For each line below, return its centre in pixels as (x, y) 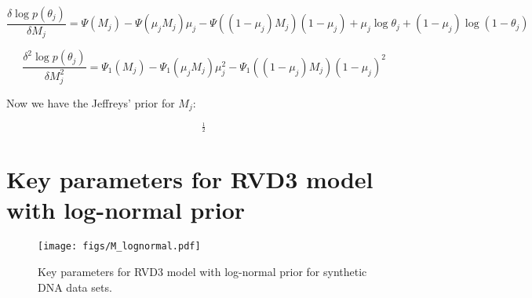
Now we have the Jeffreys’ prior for (91, 102)
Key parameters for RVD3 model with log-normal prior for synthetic (202, 271)
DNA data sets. (75, 287)
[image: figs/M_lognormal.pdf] (119, 247)
